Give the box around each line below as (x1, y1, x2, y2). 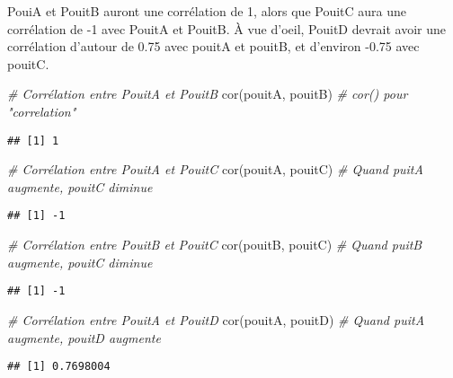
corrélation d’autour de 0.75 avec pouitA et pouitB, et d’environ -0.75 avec (7, 37, 420, 56)
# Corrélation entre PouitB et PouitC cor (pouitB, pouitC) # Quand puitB (7, 235, 422, 254)
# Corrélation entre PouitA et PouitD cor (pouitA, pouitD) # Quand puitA (7, 310, 425, 329)
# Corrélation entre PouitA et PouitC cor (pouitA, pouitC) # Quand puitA (7, 160, 423, 179)
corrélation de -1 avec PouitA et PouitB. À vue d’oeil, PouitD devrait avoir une (7, 19, 447, 38)
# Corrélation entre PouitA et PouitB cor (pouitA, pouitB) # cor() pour (7, 84, 408, 103)
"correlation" (7, 101, 76, 120)
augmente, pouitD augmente (7, 328, 161, 347)
